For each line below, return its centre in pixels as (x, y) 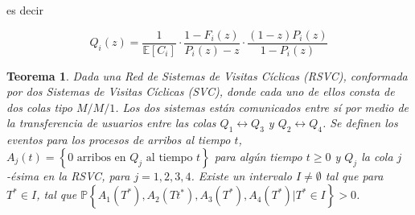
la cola (377, 156)
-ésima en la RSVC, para (68, 175)
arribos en (101, 157)
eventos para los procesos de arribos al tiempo (119, 140)
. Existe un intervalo (241, 175)
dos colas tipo (39, 107)
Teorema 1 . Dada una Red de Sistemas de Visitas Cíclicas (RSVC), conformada (207, 75)
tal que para (354, 175)
